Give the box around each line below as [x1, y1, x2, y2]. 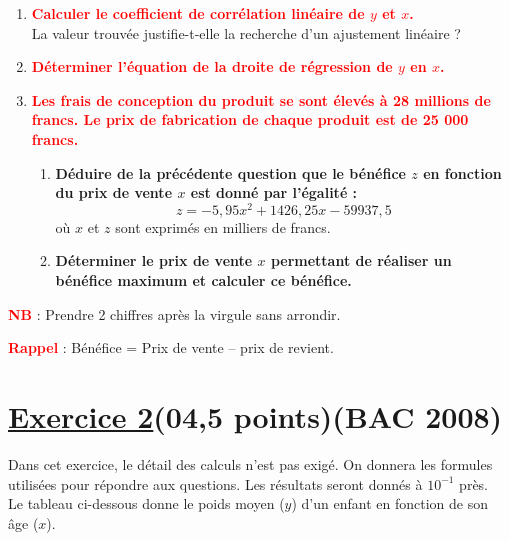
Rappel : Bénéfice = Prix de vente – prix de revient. [8, 337, 334, 358]
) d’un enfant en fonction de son [291, 493, 488, 514]
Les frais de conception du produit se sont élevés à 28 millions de [31, 89, 491, 110]
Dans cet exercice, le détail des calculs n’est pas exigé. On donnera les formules [8, 453, 493, 474]
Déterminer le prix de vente [55, 250, 253, 271]
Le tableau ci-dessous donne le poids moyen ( [8, 493, 285, 514]
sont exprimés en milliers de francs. [115, 216, 331, 237]
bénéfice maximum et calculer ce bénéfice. [55, 270, 352, 291]
